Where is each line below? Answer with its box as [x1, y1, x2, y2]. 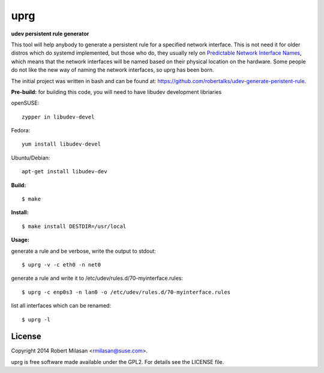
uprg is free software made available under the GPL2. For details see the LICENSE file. [11, 358, 224, 365]
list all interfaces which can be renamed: [11, 302, 111, 309]
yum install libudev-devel [22, 141, 101, 147]
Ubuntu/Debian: [11, 154, 50, 161]
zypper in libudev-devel [22, 113, 95, 120]
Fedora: [11, 127, 31, 134]
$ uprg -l [22, 316, 50, 323]
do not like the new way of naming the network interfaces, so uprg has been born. [11, 66, 214, 73]
